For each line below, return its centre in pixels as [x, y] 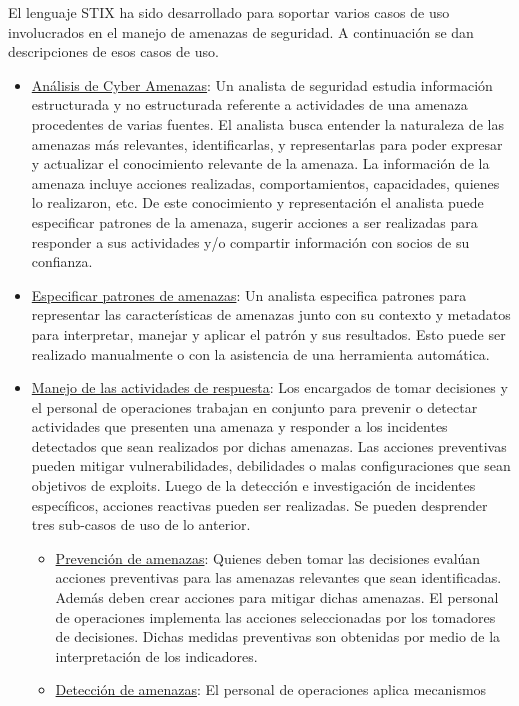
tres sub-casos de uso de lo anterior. [141, 524]
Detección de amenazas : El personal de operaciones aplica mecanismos [271, 689]
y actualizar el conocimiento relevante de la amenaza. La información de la [260, 163]
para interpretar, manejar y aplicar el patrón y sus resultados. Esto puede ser [268, 333]
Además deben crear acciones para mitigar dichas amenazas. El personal [277, 597]
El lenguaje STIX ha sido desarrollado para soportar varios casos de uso [229, 12]
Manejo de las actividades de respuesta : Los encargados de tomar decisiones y [269, 387]
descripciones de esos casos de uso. [113, 51]
